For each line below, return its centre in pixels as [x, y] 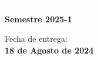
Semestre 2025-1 [38, 19]
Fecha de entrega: [36, 39]
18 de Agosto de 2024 [49, 50]
